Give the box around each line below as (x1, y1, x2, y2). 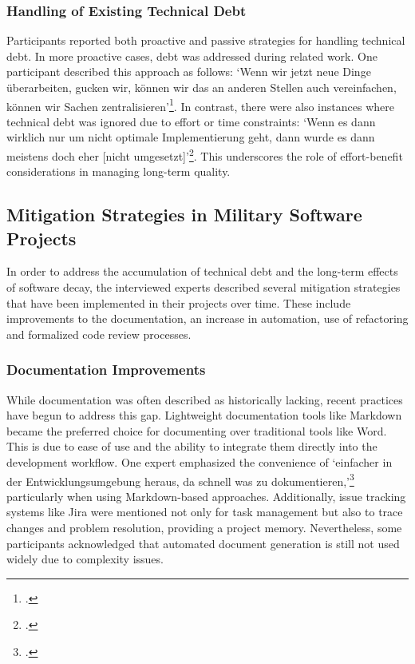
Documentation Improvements (6, 360, 206, 380)
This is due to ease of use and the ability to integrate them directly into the (6, 438, 377, 455)
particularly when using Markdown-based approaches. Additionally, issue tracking (6, 487, 406, 504)
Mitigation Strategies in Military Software (6, 202, 362, 227)
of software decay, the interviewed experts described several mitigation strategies (6, 279, 401, 296)
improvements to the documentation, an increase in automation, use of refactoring (6, 310, 409, 327)
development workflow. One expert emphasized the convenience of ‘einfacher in (6, 454, 393, 471)
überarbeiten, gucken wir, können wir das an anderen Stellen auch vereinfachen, (6, 79, 397, 95)
